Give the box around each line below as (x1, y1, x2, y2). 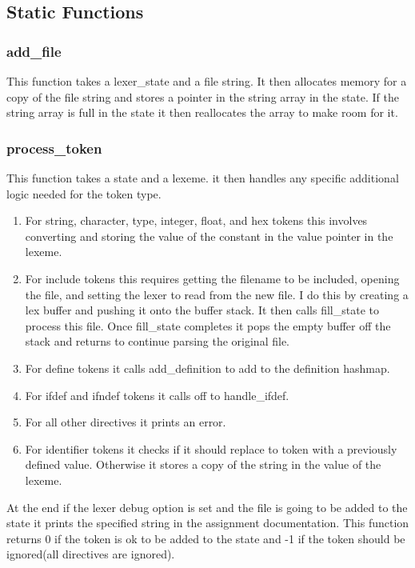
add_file (6, 41, 62, 61)
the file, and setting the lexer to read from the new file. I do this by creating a (25, 286, 409, 302)
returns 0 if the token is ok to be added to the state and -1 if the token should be (6, 530, 405, 546)
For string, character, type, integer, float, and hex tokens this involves (25, 212, 368, 229)
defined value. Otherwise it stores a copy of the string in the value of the (25, 456, 381, 473)
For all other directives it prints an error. (25, 414, 226, 430)
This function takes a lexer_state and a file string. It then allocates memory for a (6, 73, 407, 89)
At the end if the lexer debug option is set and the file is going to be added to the (6, 498, 408, 515)
